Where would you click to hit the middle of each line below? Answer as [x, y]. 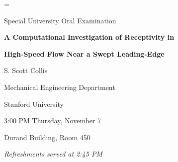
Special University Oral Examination [60, 20]
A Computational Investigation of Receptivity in [89, 37]
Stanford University [34, 104]
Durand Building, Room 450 [47, 137]
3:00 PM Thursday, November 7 [53, 121]
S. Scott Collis [26, 70]
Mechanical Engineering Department [60, 87]
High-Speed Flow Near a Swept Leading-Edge [84, 53]
